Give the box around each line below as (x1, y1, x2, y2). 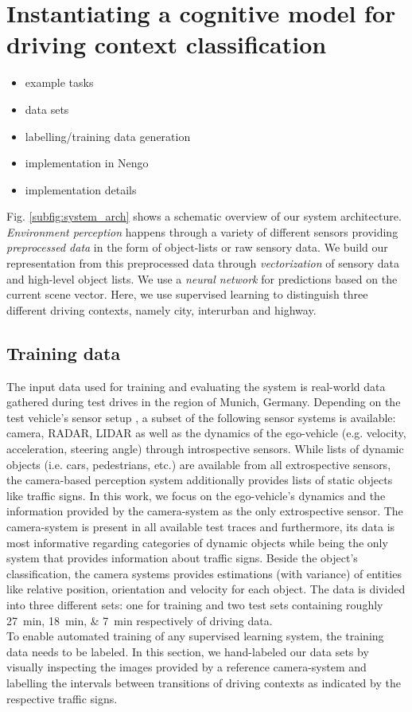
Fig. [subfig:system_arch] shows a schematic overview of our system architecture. (6, 208, 402, 225)
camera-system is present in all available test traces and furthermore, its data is (6, 518, 395, 534)
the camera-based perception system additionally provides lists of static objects (6, 471, 393, 488)
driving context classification (6, 28, 327, 61)
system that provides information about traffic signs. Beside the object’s (6, 550, 358, 566)
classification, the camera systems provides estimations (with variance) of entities (6, 565, 402, 581)
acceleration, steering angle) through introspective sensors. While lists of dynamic (6, 440, 404, 457)
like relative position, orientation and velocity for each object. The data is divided (6, 581, 406, 597)
